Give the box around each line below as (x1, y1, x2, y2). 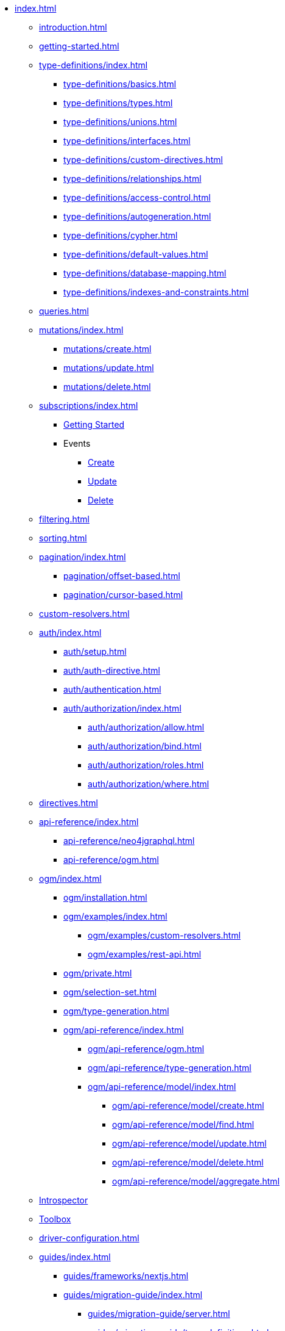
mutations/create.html (63, 344, 152, 354)
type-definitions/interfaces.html (63, 135, 191, 146)
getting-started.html (39, 41, 119, 51)
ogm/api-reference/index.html (63, 1025, 184, 1035)
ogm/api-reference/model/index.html (88, 1081, 236, 1092)
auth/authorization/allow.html (88, 722, 205, 732)
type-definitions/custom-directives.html (63, 154, 223, 165)
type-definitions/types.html (63, 98, 173, 108)
